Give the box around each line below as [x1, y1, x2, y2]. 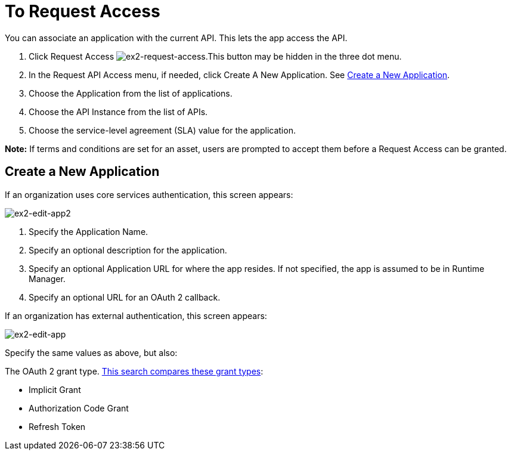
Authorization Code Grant [29, 403, 129, 413]
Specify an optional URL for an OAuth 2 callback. [29, 292, 221, 302]
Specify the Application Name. [29, 226, 148, 237]
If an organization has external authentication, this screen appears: [5, 310, 267, 321]
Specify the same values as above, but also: [5, 347, 178, 358]
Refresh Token [29, 421, 86, 432]
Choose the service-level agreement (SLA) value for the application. [29, 125, 296, 135]
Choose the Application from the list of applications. [29, 88, 233, 98]
